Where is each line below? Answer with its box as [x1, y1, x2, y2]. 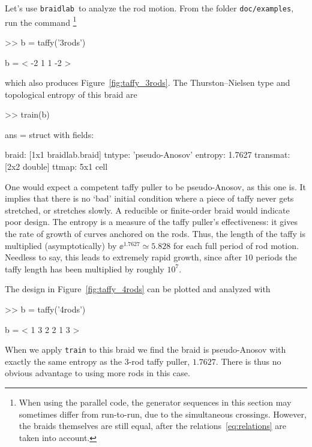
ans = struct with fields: [5, 128, 94, 140]
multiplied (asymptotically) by [5, 239, 117, 251]
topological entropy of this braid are [5, 88, 137, 100]
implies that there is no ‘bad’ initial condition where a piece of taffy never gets [5, 192, 294, 205]
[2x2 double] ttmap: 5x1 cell [5, 160, 108, 173]
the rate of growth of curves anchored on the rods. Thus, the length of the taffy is [5, 227, 305, 240]
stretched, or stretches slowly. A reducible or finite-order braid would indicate [5, 203, 290, 216]
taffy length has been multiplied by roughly [5, 262, 164, 275]
